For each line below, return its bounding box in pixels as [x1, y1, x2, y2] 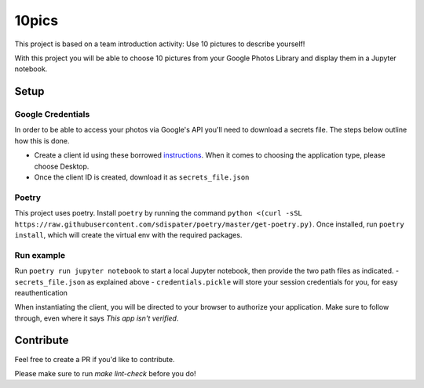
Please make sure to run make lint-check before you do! [14, 368, 196, 378]
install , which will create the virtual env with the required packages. [14, 230, 243, 239]
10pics [14, 12, 59, 29]
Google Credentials [14, 109, 90, 120]
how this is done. [14, 136, 70, 145]
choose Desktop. [34, 161, 90, 171]
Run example [14, 249, 66, 260]
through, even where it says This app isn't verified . [14, 314, 179, 323]
